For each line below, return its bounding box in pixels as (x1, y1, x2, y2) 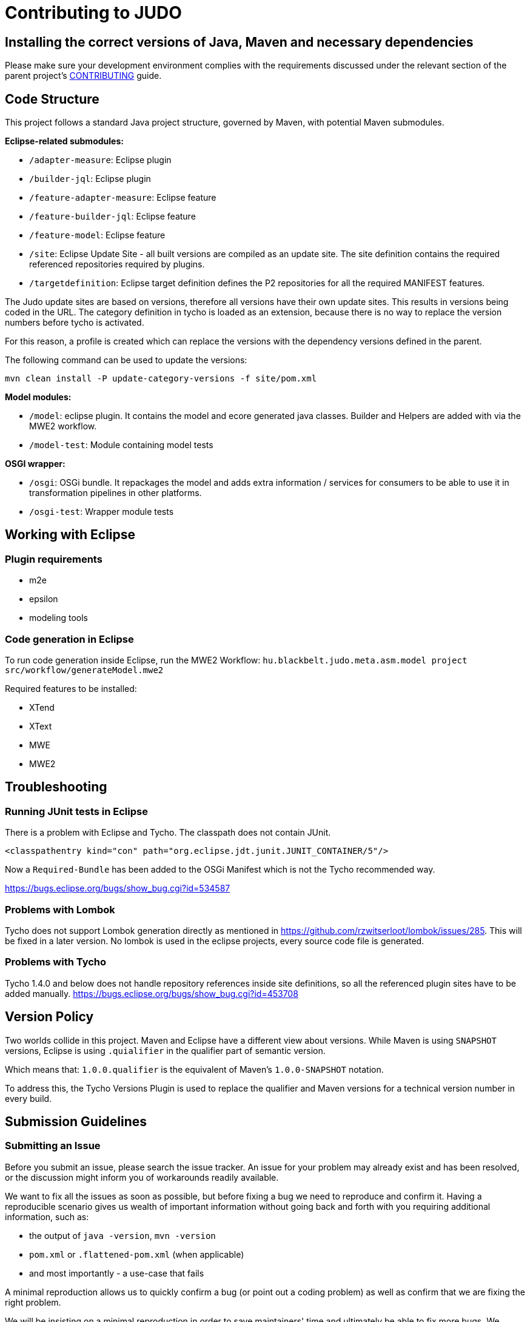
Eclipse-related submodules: (5, 136, 124, 147)
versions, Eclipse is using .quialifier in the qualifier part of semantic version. (5, 1045, 326, 1056)
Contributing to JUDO (5, 2, 182, 23)
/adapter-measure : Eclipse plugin (29, 155, 172, 166)
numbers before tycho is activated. (5, 317, 144, 328)
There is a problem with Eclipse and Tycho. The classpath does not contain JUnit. (5, 827, 331, 838)
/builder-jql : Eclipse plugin (29, 173, 151, 184)
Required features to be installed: (5, 683, 137, 694)
